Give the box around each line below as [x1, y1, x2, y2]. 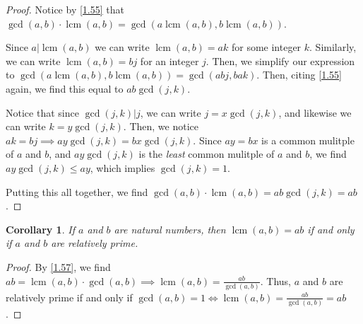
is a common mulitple [261, 132, 355, 147]
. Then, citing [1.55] [256, 67, 342, 82]
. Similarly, [309, 40, 357, 54]
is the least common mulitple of [138, 146, 275, 161]
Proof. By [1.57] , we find [6, 259, 111, 274]
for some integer [231, 40, 302, 54]
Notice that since [6, 105, 79, 120]
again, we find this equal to [6, 81, 124, 96]
